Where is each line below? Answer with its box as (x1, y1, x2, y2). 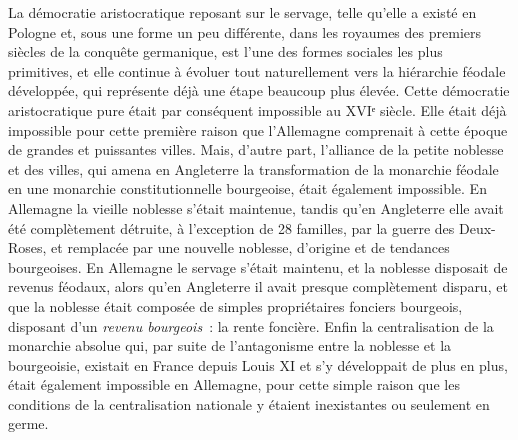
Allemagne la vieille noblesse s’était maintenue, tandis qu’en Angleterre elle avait (8, 197, 504, 218)
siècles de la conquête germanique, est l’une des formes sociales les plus (8, 41, 443, 62)
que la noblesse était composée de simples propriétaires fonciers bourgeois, (8, 295, 463, 316)
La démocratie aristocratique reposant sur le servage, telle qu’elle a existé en (8, 2, 477, 22)
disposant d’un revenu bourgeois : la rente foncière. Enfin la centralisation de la (8, 315, 494, 336)
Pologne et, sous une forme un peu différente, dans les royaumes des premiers (8, 21, 481, 42)
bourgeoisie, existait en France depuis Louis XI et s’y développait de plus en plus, (8, 354, 508, 375)
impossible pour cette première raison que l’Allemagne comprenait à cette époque (8, 119, 508, 140)
